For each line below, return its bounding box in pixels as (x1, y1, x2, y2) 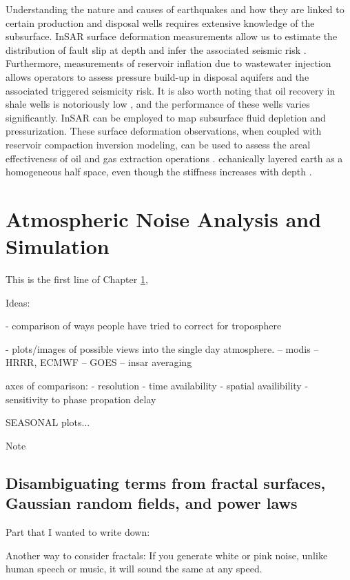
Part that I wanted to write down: (6, 524, 150, 539)
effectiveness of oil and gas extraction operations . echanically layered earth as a (6, 151, 343, 165)
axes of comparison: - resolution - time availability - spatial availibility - (6, 378, 309, 392)
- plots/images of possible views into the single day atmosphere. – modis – (6, 341, 319, 356)
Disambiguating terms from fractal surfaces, (6, 472, 326, 493)
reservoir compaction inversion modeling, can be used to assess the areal (6, 137, 311, 151)
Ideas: (6, 295, 30, 309)
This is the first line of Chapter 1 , (6, 272, 148, 287)
